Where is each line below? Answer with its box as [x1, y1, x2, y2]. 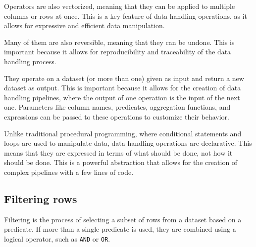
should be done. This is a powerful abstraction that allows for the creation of [4, 157, 238, 167]
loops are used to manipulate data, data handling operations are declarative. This [4, 138, 252, 148]
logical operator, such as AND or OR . [4, 233, 110, 244]
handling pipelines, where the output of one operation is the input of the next [4, 92, 240, 102]
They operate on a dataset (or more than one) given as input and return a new [4, 73, 244, 83]
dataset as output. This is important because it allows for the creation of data [4, 82, 241, 93]
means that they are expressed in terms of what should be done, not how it [4, 147, 233, 158]
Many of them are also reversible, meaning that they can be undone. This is [4, 37, 235, 47]
